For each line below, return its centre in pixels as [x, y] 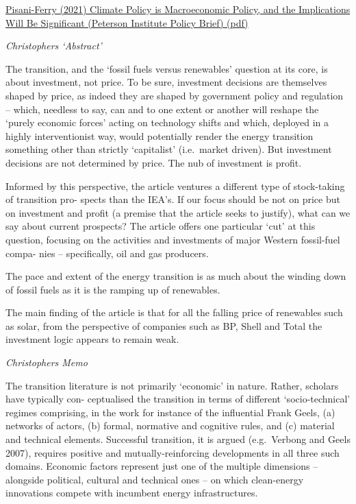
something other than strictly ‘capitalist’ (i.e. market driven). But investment [169, 149]
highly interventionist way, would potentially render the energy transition [160, 135]
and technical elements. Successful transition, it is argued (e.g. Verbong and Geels [178, 439]
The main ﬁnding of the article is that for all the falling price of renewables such [174, 312]
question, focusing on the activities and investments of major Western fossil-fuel [173, 239]
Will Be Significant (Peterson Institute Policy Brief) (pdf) [127, 22]
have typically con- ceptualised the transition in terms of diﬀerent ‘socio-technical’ [178, 399]
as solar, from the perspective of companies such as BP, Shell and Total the [164, 325]
